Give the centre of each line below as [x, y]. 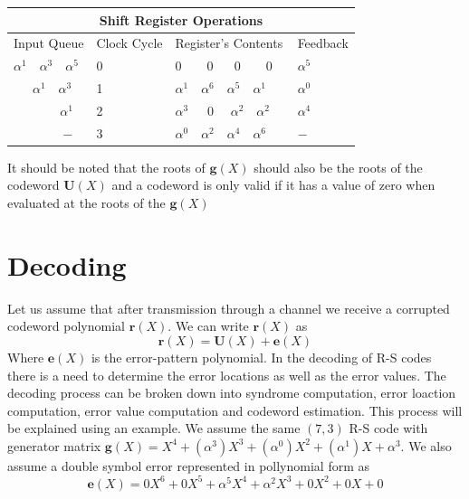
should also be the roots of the [338, 167]
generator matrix [54, 445]
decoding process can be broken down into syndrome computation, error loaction [232, 393]
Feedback [323, 43]
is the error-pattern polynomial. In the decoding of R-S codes [261, 357]
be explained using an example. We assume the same [154, 428]
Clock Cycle [129, 43]
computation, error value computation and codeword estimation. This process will [235, 410]
